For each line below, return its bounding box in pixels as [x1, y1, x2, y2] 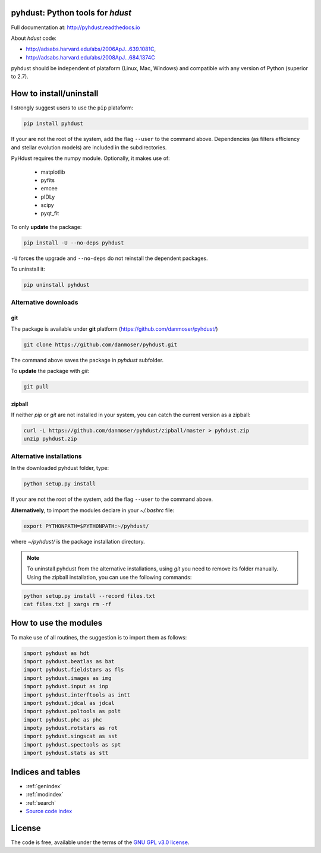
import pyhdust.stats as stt [23, 749, 109, 757]
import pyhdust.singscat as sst [23, 733, 118, 740]
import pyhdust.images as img [23, 675, 112, 681]
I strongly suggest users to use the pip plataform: [11, 104, 134, 111]
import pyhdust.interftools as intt [23, 691, 131, 698]
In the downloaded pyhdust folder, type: [11, 465, 109, 472]
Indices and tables [11, 767, 81, 777]
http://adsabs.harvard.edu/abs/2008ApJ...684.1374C [26, 54, 156, 61]
